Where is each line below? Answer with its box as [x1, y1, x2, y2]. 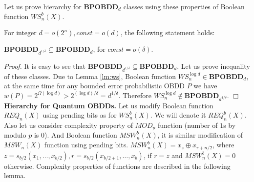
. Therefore [118, 90, 152, 100]
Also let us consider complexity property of [4, 120, 133, 130]
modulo [4, 130, 26, 140]
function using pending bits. [44, 140, 128, 150]
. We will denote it [150, 110, 206, 120]
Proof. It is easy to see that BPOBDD [4, 61, 123, 71]
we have [193, 81, 217, 91]
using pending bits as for [42, 110, 117, 120]
